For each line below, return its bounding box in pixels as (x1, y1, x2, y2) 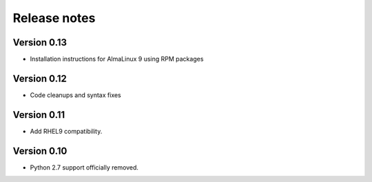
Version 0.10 (12, 145, 68, 156)
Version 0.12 (12, 72, 67, 84)
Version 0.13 (12, 37, 68, 48)
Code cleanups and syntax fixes (30, 90, 122, 99)
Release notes (12, 10, 96, 26)
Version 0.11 (12, 109, 65, 121)
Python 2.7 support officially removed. (30, 163, 139, 172)
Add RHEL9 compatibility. (30, 127, 103, 135)
